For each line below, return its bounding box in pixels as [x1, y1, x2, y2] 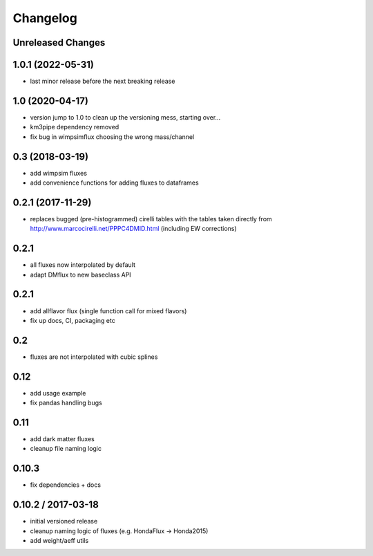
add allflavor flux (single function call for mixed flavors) [30, 306, 187, 315]
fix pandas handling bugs [30, 398, 103, 407]
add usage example [30, 389, 86, 397]
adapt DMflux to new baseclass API [30, 270, 131, 279]
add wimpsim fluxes [30, 169, 88, 177]
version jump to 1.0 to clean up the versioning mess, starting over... [30, 113, 221, 121]
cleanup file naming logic [30, 445, 102, 453]
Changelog [12, 10, 77, 26]
